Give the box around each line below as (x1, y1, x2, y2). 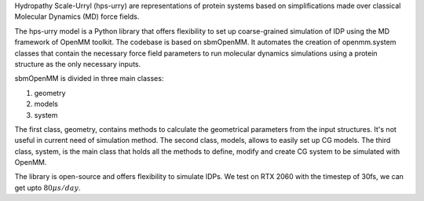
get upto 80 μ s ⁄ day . (14, 183, 82, 192)
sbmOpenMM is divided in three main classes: (14, 74, 164, 83)
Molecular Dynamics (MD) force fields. (14, 12, 140, 21)
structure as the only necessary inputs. (14, 59, 141, 68)
